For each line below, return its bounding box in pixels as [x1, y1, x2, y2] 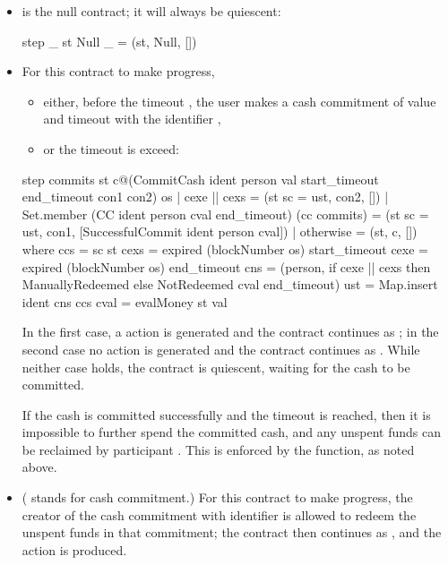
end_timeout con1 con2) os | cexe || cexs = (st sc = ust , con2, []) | [22, 187, 389, 206]
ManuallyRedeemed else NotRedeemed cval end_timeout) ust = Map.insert [22, 275, 438, 294]
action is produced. [22, 540, 127, 559]
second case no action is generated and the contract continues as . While [22, 339, 420, 358]
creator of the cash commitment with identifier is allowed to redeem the [22, 505, 417, 524]
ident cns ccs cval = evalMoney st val [22, 292, 228, 311]
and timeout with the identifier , [43, 109, 221, 128]
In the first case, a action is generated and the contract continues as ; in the [22, 322, 439, 341]
